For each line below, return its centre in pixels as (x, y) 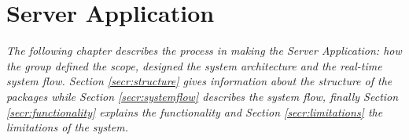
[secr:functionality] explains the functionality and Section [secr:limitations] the (195, 111)
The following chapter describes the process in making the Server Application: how (204, 50)
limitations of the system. (67, 127)
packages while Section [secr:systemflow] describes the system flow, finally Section (203, 96)
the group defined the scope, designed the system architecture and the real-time (194, 65)
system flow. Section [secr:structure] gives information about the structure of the (199, 81)
